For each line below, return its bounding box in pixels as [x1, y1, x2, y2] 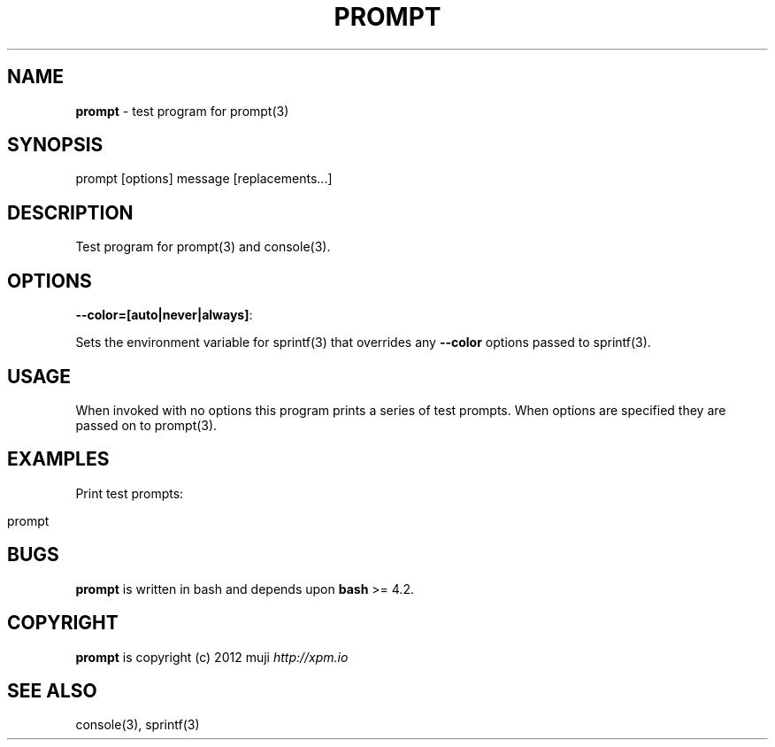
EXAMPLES [7, 448, 110, 471]
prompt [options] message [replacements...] [75, 171, 333, 187]
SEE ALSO [7, 679, 97, 702]
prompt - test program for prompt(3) [75, 103, 289, 119]
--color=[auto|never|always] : [75, 307, 253, 323]
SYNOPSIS [7, 134, 104, 157]
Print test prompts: [75, 485, 184, 501]
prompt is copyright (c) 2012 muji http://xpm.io [75, 649, 349, 665]
